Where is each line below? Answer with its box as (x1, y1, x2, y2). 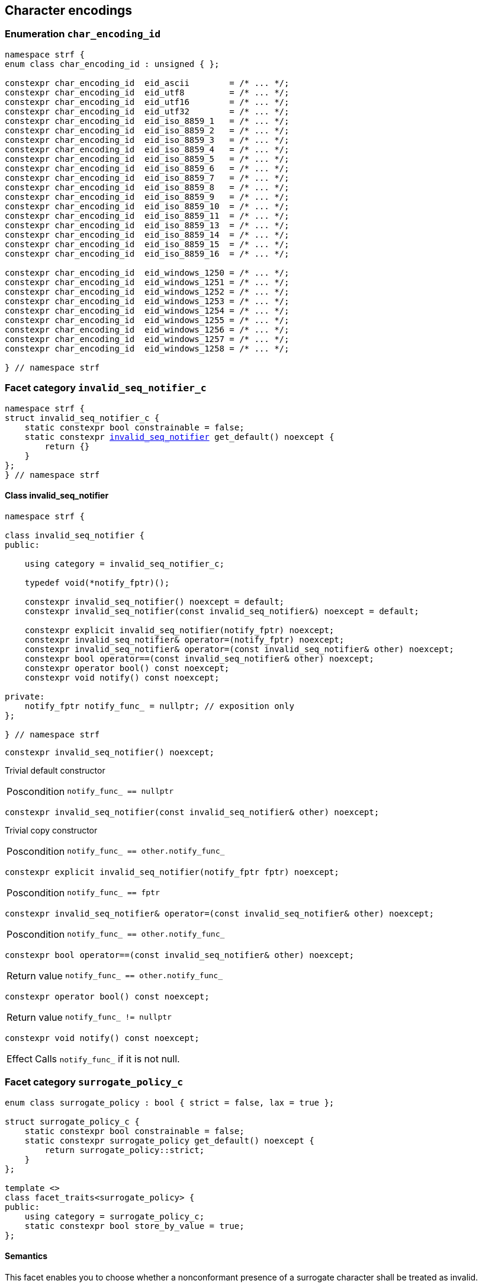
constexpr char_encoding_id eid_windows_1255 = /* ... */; (5, 315, 290, 325)
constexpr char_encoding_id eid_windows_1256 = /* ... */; (5, 324, 290, 334)
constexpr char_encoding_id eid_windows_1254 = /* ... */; (5, 305, 290, 315)
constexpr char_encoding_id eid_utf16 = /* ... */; (5, 97, 290, 107)
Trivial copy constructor (5, 825, 98, 835)
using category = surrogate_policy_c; (24, 1211, 205, 1221)
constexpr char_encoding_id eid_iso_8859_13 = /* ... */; (5, 220, 290, 230)
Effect (7, 1052, 33, 1065)
